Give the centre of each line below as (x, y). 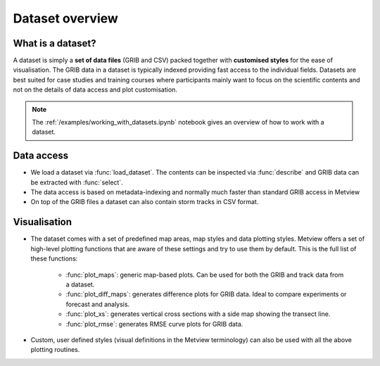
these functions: (54, 259)
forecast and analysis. (98, 304)
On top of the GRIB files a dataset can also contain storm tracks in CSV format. (145, 202)
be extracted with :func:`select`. (77, 182)
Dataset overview (66, 18)
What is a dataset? (55, 43)
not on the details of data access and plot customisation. (95, 90)
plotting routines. (55, 350)
